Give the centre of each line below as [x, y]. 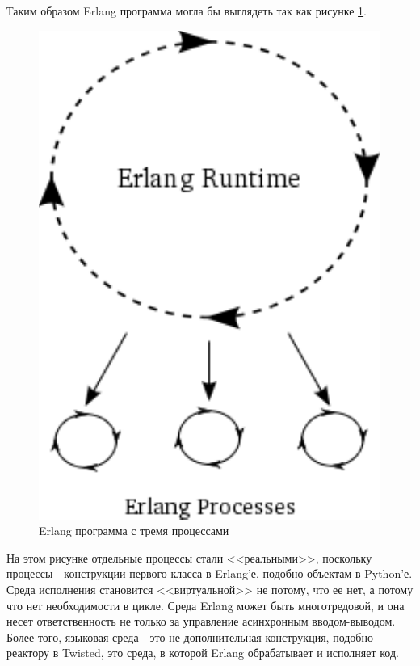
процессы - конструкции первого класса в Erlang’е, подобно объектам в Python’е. [210, 573]
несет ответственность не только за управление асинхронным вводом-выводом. [201, 621]
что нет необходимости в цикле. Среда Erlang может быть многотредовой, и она [206, 605]
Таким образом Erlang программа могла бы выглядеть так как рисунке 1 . [187, 11]
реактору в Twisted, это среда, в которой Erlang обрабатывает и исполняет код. [203, 653]
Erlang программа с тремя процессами [134, 531]
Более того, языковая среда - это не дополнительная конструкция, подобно [190, 636]
